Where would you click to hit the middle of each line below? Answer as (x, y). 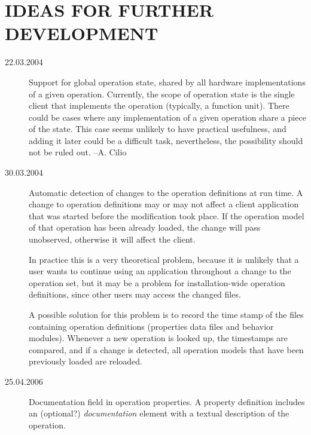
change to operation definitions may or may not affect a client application (164, 204)
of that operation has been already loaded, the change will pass (145, 227)
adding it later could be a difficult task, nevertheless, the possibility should (166, 140)
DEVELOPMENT (82, 33)
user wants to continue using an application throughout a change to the (160, 271)
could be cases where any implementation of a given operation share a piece (167, 117)
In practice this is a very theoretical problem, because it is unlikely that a (164, 259)
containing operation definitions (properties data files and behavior (151, 326)
